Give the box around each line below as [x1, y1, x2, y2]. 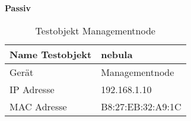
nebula [101, 47, 133, 61]
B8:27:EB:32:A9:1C [101, 99, 182, 113]
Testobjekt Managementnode [35, 23, 155, 37]
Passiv [5, 2, 31, 14]
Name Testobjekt [9, 47, 92, 61]
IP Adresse [9, 82, 55, 96]
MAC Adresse [9, 99, 67, 113]
